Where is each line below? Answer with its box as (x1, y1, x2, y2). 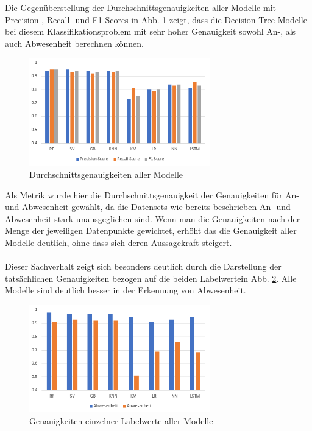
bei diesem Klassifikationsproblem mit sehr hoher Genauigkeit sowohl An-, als (5, 25, 296, 38)
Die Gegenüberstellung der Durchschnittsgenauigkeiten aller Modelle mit (5, 1, 277, 13)
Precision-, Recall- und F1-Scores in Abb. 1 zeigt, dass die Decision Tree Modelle (5, 13, 307, 26)
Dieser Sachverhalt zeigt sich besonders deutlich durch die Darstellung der (5, 260, 282, 273)
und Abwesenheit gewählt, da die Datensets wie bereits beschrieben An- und (5, 200, 291, 213)
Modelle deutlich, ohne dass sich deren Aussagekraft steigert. (5, 236, 232, 249)
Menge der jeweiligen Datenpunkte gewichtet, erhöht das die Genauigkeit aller (5, 224, 297, 237)
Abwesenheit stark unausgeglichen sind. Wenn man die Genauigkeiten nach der (5, 212, 300, 225)
